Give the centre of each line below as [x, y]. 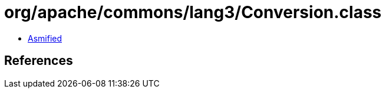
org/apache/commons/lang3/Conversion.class [193, 12]
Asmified [45, 38]
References [39, 61]
